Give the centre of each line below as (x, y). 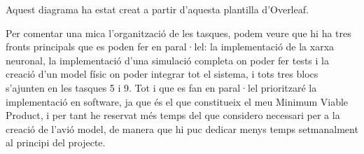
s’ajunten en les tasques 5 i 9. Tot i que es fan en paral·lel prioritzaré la (161, 87)
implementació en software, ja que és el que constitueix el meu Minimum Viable (177, 101)
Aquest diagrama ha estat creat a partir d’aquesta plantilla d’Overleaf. (157, 9)
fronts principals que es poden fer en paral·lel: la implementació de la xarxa (170, 47)
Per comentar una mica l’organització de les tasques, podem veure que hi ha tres (178, 33)
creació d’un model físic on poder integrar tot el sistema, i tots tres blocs (162, 74)
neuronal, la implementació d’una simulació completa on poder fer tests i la (167, 60)
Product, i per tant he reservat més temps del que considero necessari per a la (173, 115)
